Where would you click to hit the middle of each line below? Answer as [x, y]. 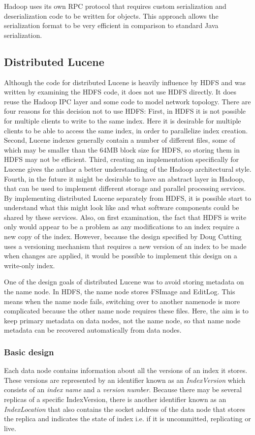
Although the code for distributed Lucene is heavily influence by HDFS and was [125, 82]
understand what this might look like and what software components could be [122, 207]
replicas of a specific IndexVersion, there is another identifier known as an [115, 399]
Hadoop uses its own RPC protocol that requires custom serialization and [115, 6]
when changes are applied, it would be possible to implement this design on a [121, 256]
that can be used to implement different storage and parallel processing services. [125, 188]
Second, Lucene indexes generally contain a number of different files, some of [120, 140]
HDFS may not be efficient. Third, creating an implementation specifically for [121, 159]
